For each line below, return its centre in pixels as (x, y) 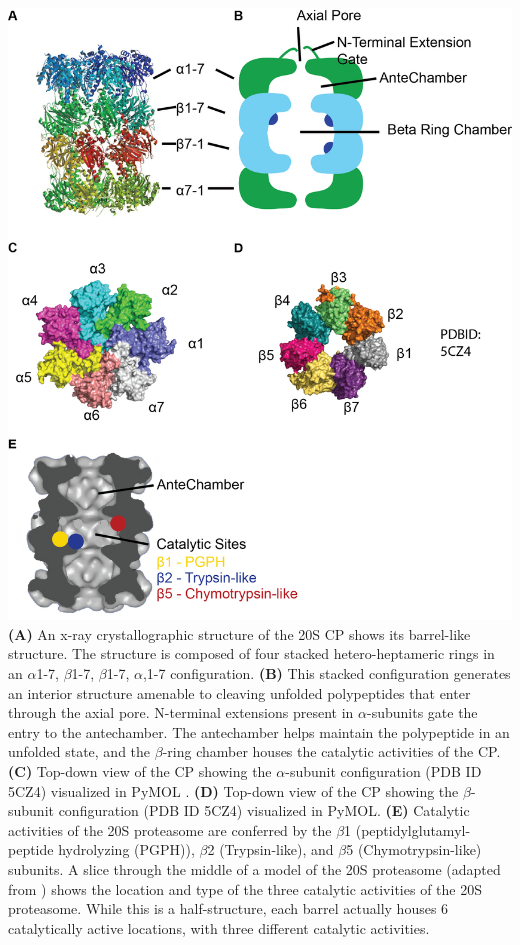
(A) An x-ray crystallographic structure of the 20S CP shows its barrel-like (239, 633)
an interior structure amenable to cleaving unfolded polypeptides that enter (239, 692)
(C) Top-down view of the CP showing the (140, 770)
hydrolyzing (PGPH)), (126, 849)
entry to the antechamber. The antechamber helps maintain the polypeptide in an (259, 731)
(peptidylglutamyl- (413, 829)
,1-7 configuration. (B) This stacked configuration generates (326, 672)
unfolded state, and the (79, 751)
